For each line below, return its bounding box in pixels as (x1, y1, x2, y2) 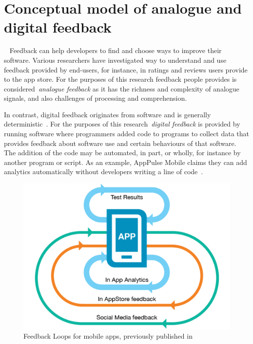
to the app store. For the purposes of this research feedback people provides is (4, 74, 237, 84)
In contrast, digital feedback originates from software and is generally (4, 109, 211, 119)
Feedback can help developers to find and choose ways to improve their (9, 45, 222, 55)
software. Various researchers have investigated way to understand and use (4, 54, 227, 65)
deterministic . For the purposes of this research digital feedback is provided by (4, 119, 240, 129)
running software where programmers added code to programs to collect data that (4, 128, 249, 139)
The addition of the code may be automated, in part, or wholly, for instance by (4, 147, 241, 158)
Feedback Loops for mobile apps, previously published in (23, 331, 193, 341)
